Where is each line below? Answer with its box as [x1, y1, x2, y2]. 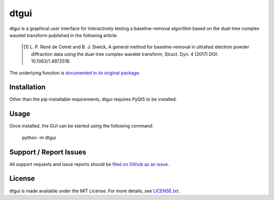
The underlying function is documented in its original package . [9, 70, 141, 76]
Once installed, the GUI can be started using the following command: [9, 123, 154, 129]
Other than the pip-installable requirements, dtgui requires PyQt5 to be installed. [9, 96, 177, 103]
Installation [9, 83, 46, 91]
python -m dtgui [22, 135, 56, 141]
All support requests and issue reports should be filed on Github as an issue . [9, 161, 169, 167]
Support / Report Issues [9, 148, 86, 156]
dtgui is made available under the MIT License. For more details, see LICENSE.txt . [9, 188, 180, 194]
